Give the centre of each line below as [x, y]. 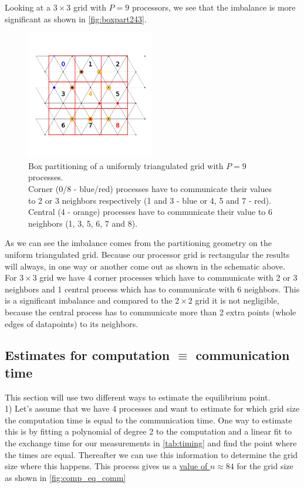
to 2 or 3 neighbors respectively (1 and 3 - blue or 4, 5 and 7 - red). [150, 200]
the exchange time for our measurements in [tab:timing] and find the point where [151, 443]
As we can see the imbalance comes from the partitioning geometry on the [138, 243]
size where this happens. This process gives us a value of [106, 466]
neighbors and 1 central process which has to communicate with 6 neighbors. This [152, 289]
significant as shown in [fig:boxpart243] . [76, 18]
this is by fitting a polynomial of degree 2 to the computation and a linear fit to [148, 431]
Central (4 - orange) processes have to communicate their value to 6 [151, 212]
